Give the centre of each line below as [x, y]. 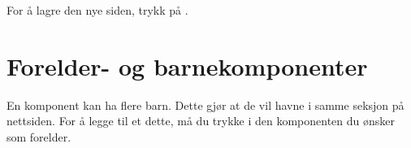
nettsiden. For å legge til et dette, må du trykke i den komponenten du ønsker [201, 121]
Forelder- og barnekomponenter [187, 65]
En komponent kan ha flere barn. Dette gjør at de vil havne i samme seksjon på [205, 104]
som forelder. [39, 136]
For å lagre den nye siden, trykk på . [97, 10]
